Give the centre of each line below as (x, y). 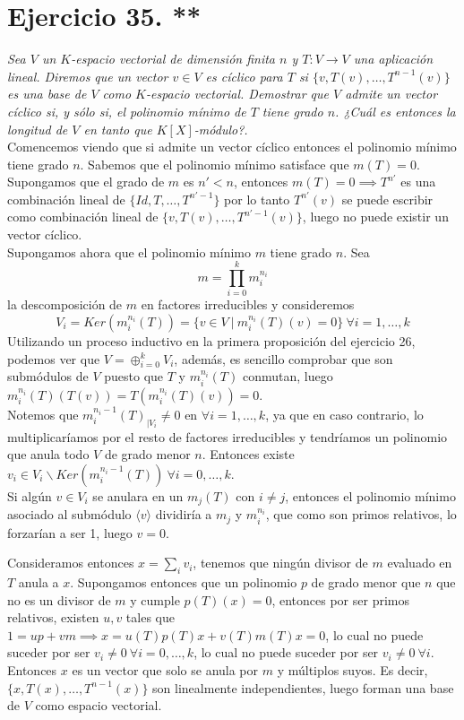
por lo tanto (257, 199)
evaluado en (420, 563)
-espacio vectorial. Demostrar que (237, 94)
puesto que (134, 376)
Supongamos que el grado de (86, 182)
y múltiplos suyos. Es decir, (352, 670)
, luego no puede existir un (375, 217)
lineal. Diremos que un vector (88, 76)
